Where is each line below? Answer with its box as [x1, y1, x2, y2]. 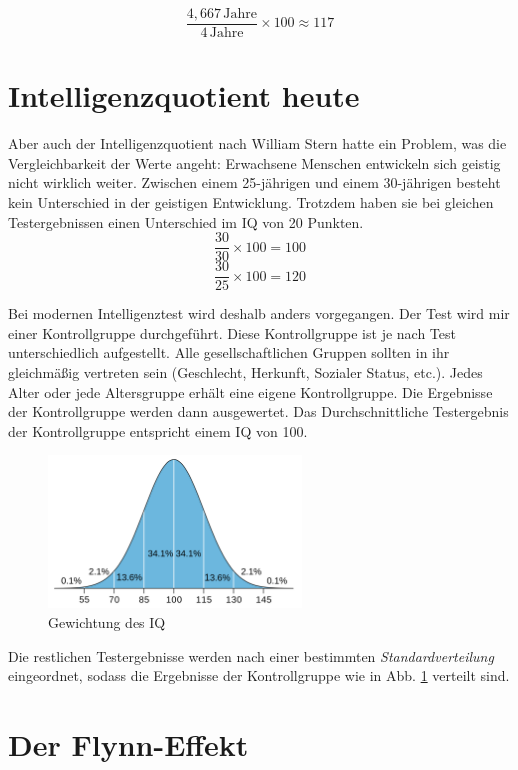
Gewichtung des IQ [48, 612, 166, 633]
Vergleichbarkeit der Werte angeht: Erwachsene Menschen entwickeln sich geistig [8, 152, 501, 173]
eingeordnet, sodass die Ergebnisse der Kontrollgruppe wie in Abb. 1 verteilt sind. [8, 665, 510, 686]
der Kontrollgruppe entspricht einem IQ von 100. [8, 420, 308, 441]
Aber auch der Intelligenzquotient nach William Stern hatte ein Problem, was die [8, 133, 507, 154]
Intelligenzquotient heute [8, 75, 360, 116]
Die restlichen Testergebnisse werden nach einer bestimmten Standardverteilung [8, 645, 494, 666]
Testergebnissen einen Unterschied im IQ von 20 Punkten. [8, 211, 364, 232]
